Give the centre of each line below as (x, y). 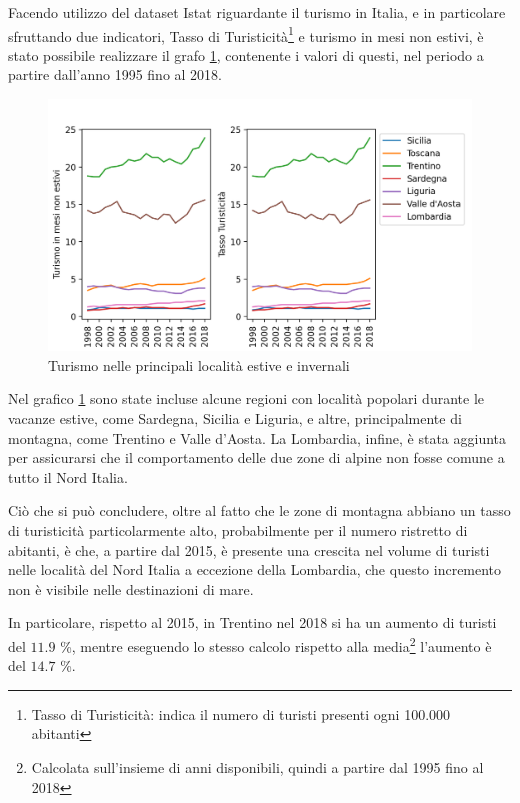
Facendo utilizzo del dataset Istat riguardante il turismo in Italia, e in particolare (257, 12)
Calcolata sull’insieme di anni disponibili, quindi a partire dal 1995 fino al (257, 766)
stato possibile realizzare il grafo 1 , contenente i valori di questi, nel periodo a (246, 54)
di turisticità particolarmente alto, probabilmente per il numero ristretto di (238, 529)
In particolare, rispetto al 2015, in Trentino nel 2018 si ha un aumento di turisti (252, 622)
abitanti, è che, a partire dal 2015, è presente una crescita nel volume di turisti (249, 549)
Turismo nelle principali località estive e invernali (199, 364)
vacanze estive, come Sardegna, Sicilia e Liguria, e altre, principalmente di (235, 417)
